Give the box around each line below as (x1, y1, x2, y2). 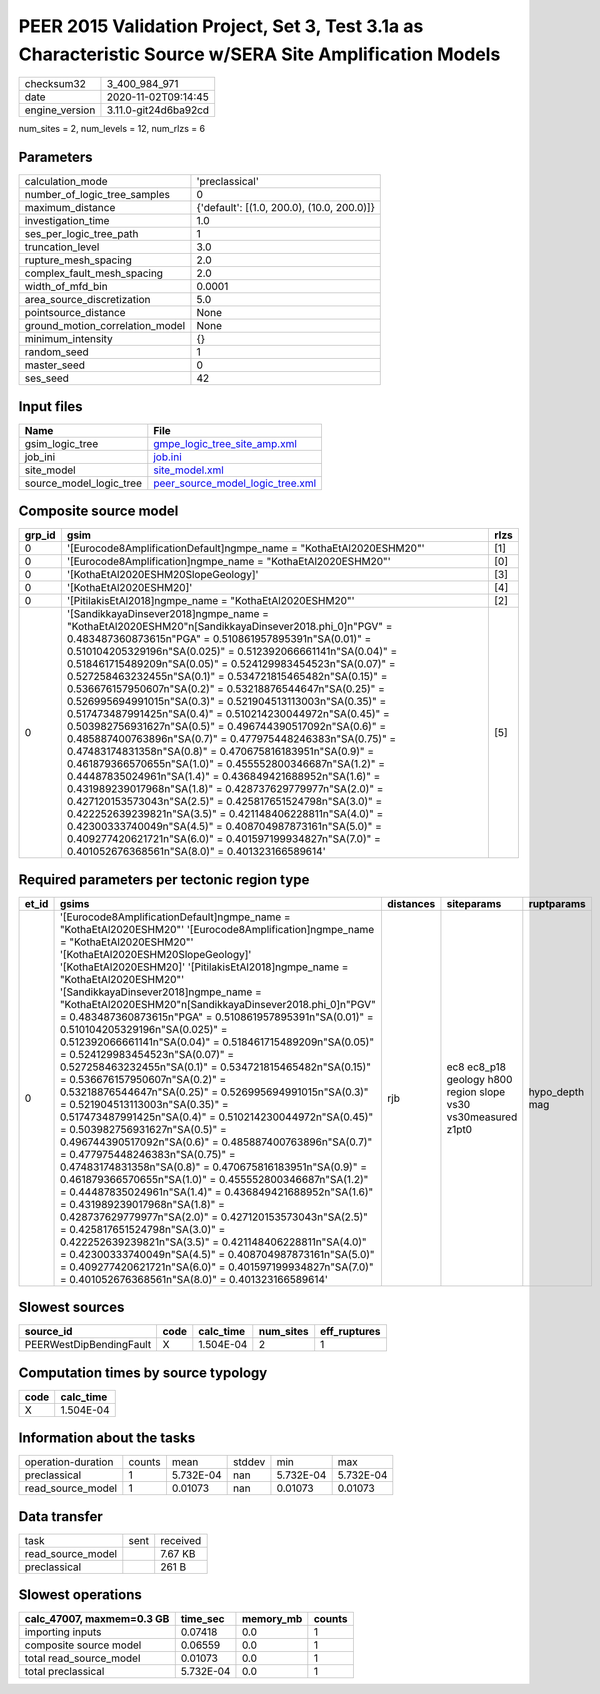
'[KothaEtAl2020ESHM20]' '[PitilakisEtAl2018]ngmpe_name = (59, 960, 349, 974)
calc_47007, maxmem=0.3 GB (24, 1612, 170, 1626)
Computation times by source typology (18, 1364, 268, 1381)
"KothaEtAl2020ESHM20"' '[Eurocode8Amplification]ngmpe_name (59, 922, 375, 936)
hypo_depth (528, 1085, 585, 1099)
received (160, 1533, 202, 1547)
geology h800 (446, 1072, 513, 1086)
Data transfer (18, 1508, 104, 1525)
